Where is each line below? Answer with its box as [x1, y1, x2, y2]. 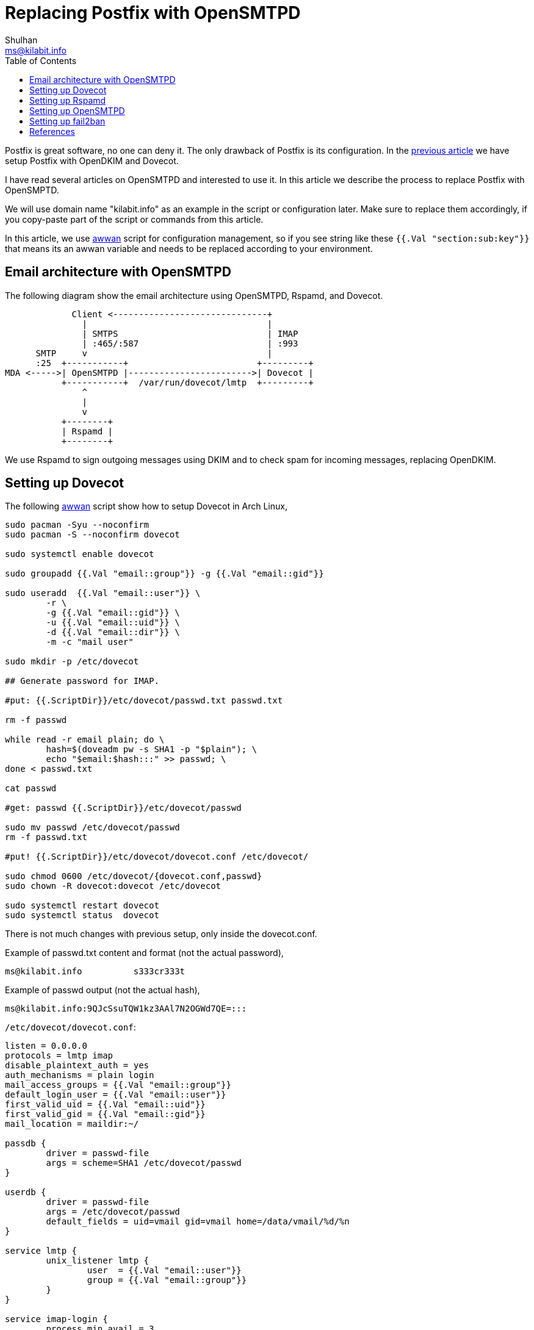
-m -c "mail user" [46, 637, 134, 647]
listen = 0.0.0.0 [5, 1041, 87, 1051]
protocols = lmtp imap [5, 1051, 114, 1061]
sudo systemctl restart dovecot [5, 900, 159, 911]
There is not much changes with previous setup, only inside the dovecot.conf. [5, 929, 317, 940]
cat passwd [5, 783, 57, 794]
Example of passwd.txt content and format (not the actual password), [5, 947, 284, 958]
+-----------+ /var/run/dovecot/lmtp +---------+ [61, 377, 314, 387]
